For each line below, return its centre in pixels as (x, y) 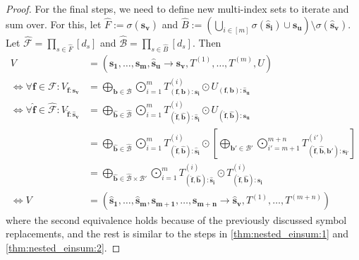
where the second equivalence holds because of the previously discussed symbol (176, 219)
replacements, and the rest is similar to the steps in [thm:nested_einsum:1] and (177, 234)
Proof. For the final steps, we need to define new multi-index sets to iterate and (177, 8)
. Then (207, 42)
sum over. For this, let (54, 24)
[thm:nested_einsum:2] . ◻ (63, 247)
